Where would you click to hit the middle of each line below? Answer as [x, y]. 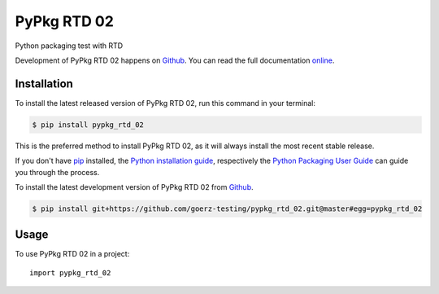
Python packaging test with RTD [69, 46]
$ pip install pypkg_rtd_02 [88, 125]
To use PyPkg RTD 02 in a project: [72, 254]
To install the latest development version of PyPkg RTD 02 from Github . [134, 186]
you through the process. [57, 172]
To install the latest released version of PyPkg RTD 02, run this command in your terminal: [165, 103]
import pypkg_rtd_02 [70, 272]
